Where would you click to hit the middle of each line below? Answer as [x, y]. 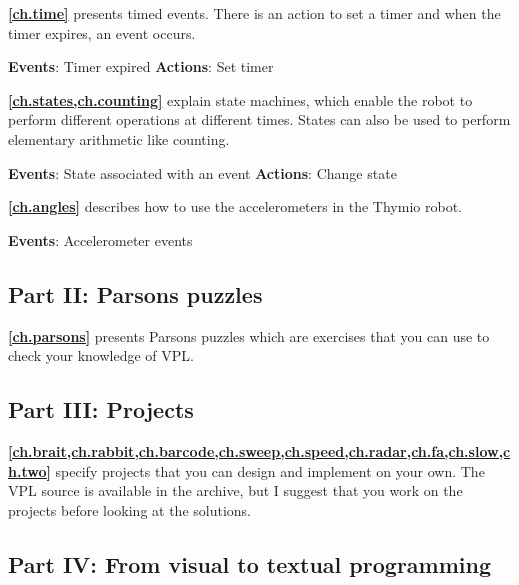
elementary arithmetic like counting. [119, 138]
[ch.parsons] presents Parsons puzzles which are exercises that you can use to [249, 335]
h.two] [29, 470]
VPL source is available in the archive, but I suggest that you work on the [235, 490]
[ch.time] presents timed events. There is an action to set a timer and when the [254, 13]
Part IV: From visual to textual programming [249, 563]
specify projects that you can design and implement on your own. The [270, 470]
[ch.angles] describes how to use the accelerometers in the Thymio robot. [235, 206]
